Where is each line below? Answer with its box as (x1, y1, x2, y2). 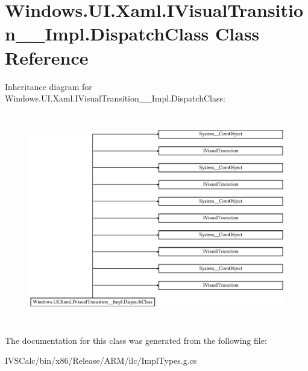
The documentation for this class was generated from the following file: (5, 334, 267, 346)
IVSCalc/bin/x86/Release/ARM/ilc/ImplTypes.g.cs (5, 354, 197, 367)
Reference (5, 45, 89, 69)
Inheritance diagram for (5, 80, 92, 92)
